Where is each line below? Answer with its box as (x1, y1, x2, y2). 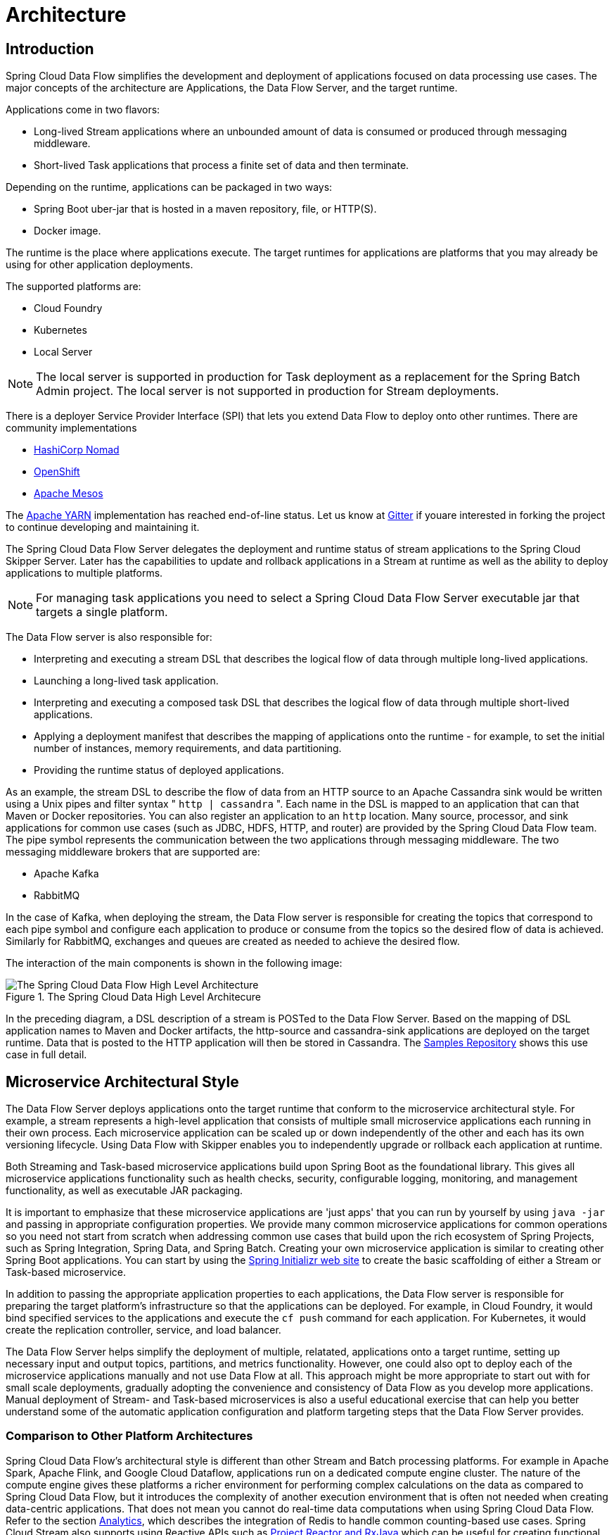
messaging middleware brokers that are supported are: (6, 846, 260, 858)
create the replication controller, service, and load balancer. (6, 1324, 281, 1336)
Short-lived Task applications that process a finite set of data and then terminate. (34, 159, 409, 172)
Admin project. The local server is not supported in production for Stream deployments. (36, 384, 499, 399)
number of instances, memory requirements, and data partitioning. (34, 742, 342, 755)
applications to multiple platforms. (6, 567, 163, 579)
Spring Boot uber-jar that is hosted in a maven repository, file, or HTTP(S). (34, 203, 377, 215)
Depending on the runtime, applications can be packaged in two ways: (6, 181, 333, 194)
